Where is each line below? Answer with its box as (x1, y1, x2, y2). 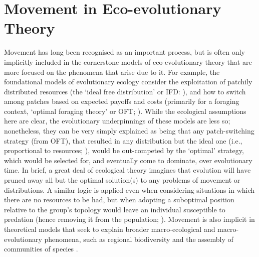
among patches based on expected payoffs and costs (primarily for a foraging (4, 96, 239, 106)
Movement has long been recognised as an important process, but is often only (4, 47, 245, 57)
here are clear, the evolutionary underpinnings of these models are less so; (4, 115, 230, 126)
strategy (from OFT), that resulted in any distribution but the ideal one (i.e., (4, 135, 242, 146)
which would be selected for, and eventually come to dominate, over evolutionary (4, 155, 252, 165)
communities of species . (4, 243, 78, 254)
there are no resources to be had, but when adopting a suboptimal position (4, 194, 234, 205)
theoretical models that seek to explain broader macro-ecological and (4, 224, 215, 234)
